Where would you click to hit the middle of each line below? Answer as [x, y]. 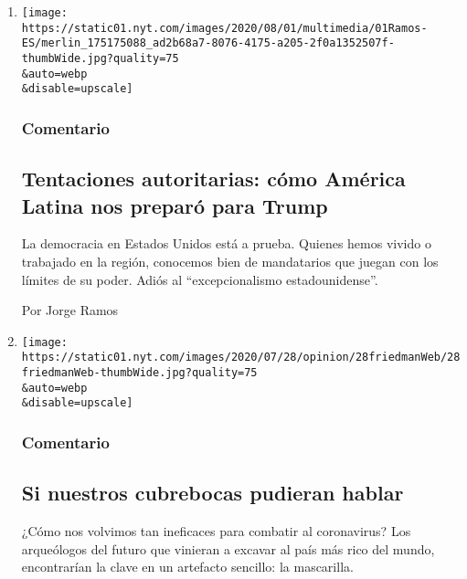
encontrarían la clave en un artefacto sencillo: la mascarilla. [187, 567]
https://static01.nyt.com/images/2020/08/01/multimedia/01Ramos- [224, 28]
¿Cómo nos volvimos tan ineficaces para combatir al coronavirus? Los [216, 531]
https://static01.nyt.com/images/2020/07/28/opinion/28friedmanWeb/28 [241, 358]
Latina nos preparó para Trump [175, 205]
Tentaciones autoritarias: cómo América [213, 179]
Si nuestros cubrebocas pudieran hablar [212, 493]
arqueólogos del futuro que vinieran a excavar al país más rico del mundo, [228, 548]
